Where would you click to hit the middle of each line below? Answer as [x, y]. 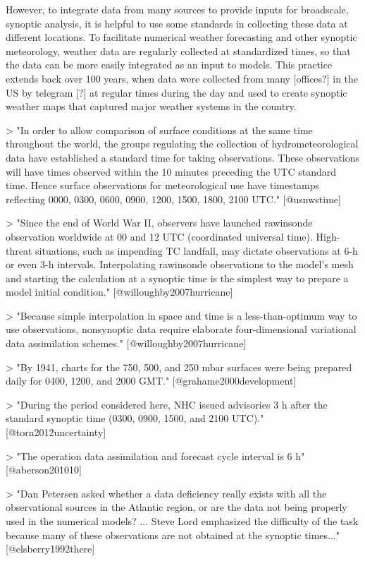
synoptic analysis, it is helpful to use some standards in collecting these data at [177, 23]
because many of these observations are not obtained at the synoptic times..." [173, 535]
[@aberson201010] [44, 470]
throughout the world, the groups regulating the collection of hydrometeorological [182, 144]
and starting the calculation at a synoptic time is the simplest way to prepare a [177, 278]
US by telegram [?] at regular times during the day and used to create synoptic [177, 92]
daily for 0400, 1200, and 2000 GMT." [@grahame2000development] [151, 381]
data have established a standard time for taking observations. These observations [183, 157]
